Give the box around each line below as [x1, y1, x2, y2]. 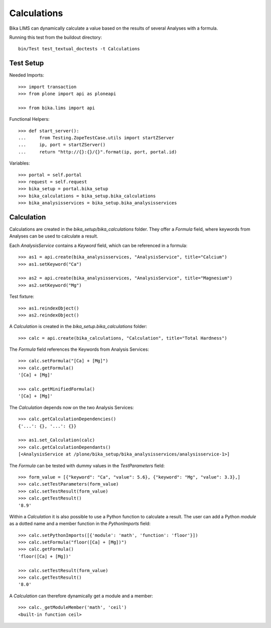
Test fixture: [9, 293, 35, 299]
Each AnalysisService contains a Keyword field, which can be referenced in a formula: [9, 242, 188, 249]
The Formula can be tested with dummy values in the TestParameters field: [9, 462, 165, 468]
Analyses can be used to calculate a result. [9, 233, 98, 239]
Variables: [9, 160, 30, 166]
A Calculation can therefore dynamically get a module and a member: [9, 593, 153, 599]
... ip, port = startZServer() [18, 142, 106, 148]
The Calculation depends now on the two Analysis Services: [9, 404, 134, 410]
